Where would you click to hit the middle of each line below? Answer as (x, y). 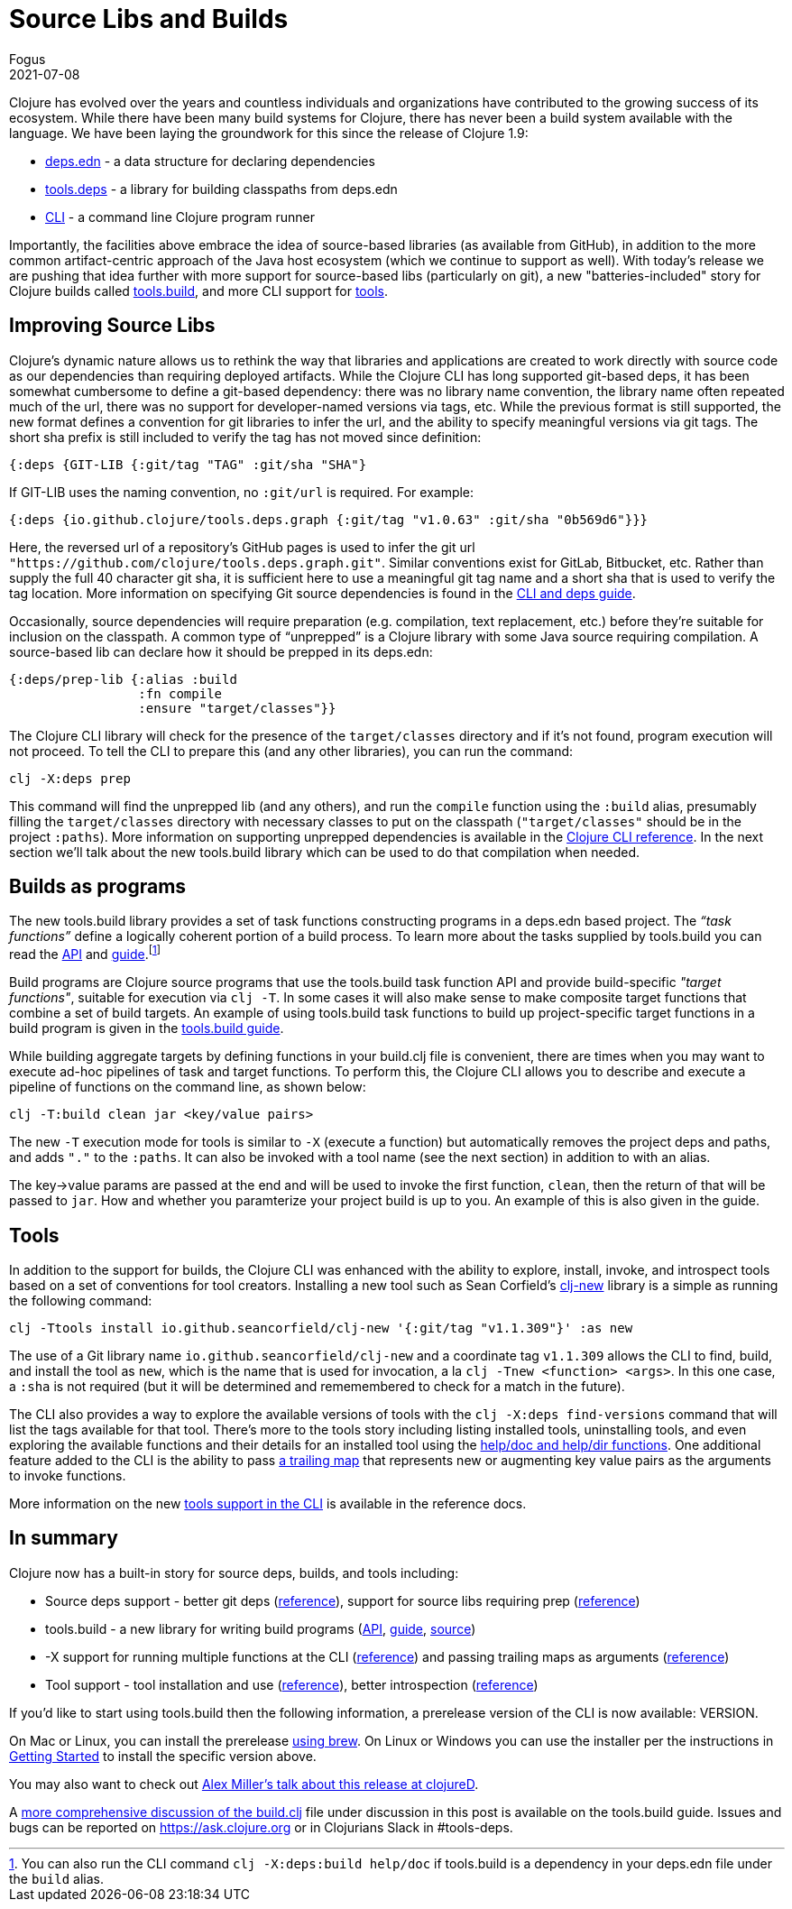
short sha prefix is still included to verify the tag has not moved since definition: (245, 437)
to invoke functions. (68, 1475)
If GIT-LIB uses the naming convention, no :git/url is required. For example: (242, 492)
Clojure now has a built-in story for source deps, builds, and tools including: (234, 1572)
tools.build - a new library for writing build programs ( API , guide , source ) (261, 1628)
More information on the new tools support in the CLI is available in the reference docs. (268, 1503)
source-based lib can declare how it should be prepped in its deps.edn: (221, 651)
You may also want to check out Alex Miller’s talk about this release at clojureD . (244, 1784)
